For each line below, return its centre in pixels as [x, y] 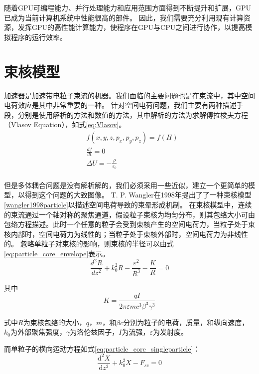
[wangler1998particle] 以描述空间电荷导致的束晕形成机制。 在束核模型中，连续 [128, 205]
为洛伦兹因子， [94, 332]
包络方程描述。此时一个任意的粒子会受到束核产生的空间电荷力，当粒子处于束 [129, 224]
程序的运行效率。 [39, 37]
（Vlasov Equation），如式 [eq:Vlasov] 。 [65, 124]
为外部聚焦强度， [38, 332]
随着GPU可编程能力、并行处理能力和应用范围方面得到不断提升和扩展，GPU [128, 7]
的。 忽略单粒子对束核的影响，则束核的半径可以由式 [89, 244]
